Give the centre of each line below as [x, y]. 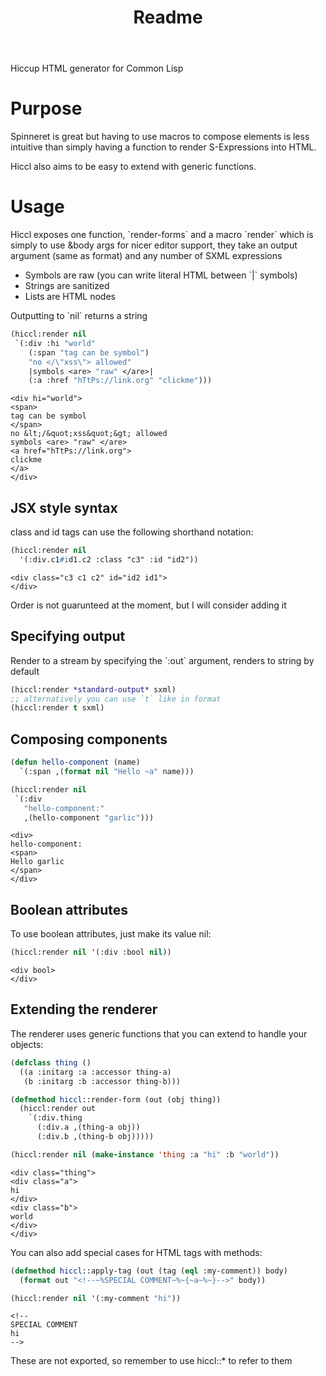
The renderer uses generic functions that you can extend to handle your [159, 1033]
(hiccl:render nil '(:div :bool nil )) [91, 952]
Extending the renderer [84, 1009]
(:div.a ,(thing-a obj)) [88, 1127]
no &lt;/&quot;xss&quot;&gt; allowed [89, 434]
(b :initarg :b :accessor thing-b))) [102, 1081]
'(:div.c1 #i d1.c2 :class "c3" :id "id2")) [109, 560]
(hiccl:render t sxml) [57, 708]
